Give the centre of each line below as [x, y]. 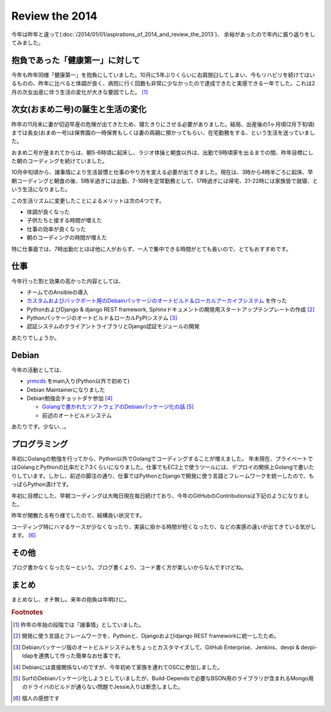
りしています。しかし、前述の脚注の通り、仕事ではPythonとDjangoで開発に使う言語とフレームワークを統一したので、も [163, 476]
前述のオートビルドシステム [77, 415]
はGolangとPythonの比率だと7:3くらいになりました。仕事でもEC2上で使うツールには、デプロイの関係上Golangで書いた [163, 467]
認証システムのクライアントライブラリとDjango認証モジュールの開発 [113, 326]
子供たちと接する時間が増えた [64, 220]
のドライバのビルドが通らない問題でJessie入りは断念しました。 [103, 687]
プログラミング [40, 444]
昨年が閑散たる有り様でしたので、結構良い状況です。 [78, 515]
